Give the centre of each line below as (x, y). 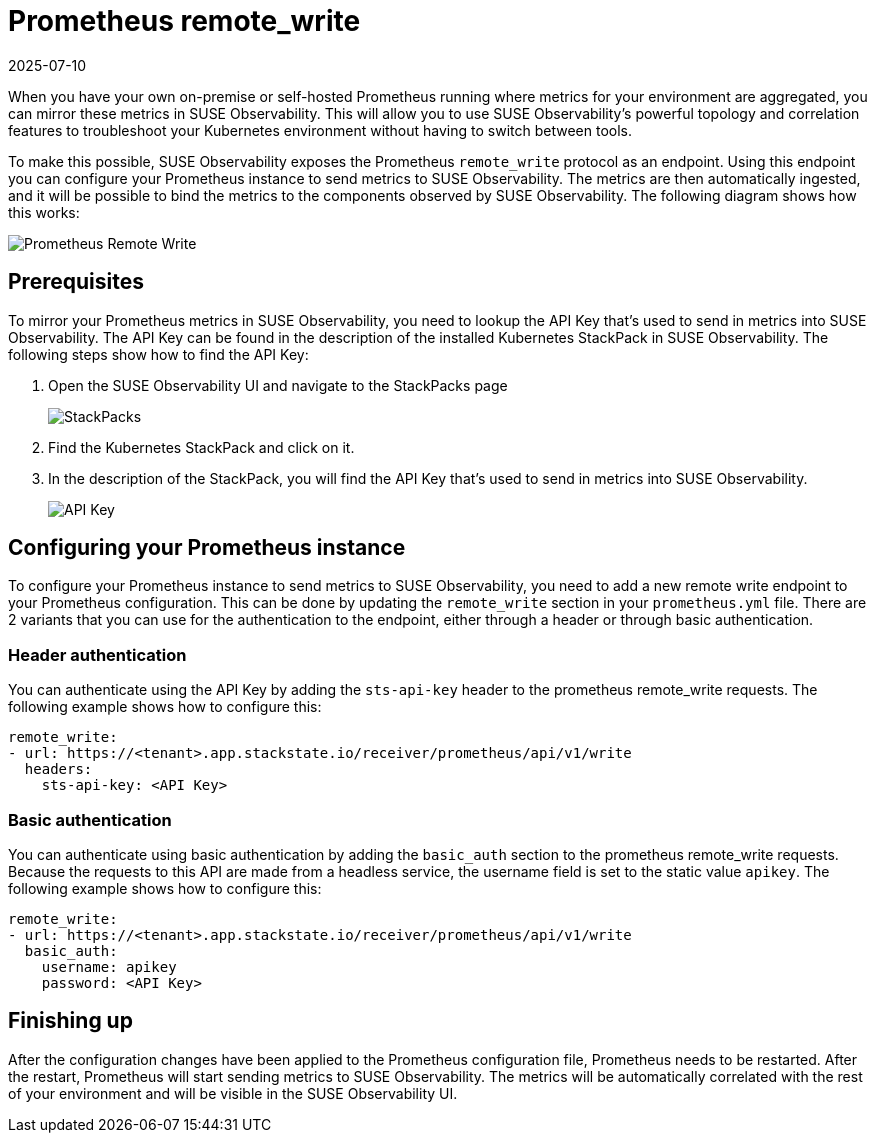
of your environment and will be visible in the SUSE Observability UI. (233, 1093)
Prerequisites (76, 282)
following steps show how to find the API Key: (158, 354)
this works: (44, 212)
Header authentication (97, 654)
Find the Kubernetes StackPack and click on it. (201, 447)
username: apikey (109, 966)
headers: (58, 769)
